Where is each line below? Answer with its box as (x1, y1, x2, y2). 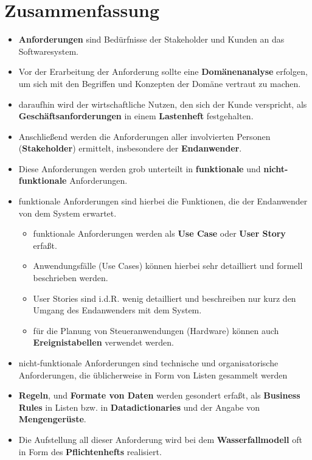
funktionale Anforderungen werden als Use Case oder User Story (33, 227, 286, 240)
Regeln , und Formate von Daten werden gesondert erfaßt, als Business (18, 389, 300, 402)
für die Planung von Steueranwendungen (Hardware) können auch (33, 324, 279, 336)
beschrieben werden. (33, 271, 108, 284)
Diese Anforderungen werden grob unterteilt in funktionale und (18, 162, 261, 175)
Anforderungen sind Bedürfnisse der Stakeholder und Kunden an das (18, 33, 285, 46)
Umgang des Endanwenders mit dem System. (33, 304, 202, 316)
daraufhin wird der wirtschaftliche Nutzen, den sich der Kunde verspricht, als (18, 97, 307, 110)
